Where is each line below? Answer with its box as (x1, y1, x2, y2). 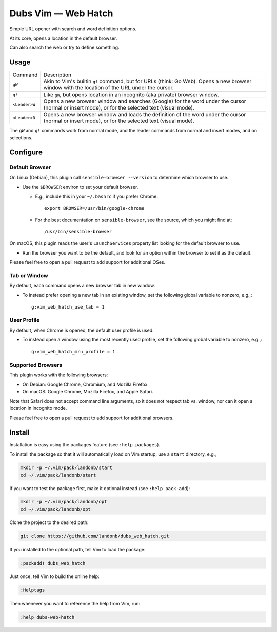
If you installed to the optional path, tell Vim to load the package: (9, 546, 146, 552)
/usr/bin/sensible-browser (44, 229, 112, 234)
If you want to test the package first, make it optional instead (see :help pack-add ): (9, 485, 190, 491)
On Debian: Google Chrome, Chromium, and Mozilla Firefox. (22, 381, 149, 388)
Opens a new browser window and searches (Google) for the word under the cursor (43, 98, 246, 105)
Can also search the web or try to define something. (9, 44, 120, 51)
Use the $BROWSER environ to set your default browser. (22, 184, 138, 190)
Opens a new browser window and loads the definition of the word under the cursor (43, 111, 246, 118)
